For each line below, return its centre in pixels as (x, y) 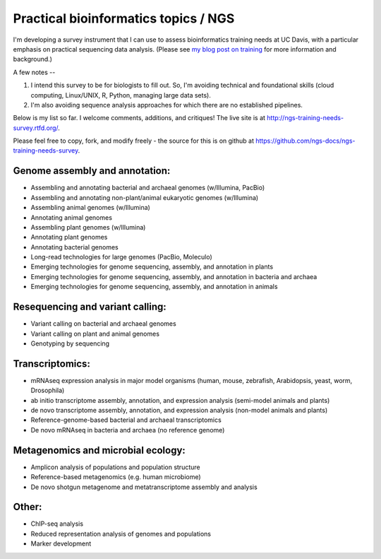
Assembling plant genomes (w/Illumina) (88, 227)
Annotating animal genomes (72, 217)
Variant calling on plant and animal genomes (95, 334)
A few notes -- (34, 72)
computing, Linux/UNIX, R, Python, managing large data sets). (121, 95)
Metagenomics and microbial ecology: (99, 450)
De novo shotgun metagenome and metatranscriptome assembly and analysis (144, 487)
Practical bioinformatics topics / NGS (124, 18)
